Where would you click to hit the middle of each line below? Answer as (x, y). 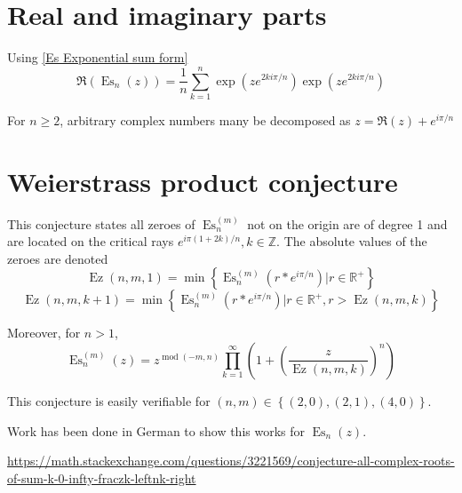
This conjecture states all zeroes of (101, 223)
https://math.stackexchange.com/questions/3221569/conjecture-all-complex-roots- (231, 461)
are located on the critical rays (91, 241)
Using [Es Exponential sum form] (98, 57)
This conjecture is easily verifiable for (109, 400)
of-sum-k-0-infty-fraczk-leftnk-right (102, 477)
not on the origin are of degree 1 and (347, 223)
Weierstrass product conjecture (203, 181)
